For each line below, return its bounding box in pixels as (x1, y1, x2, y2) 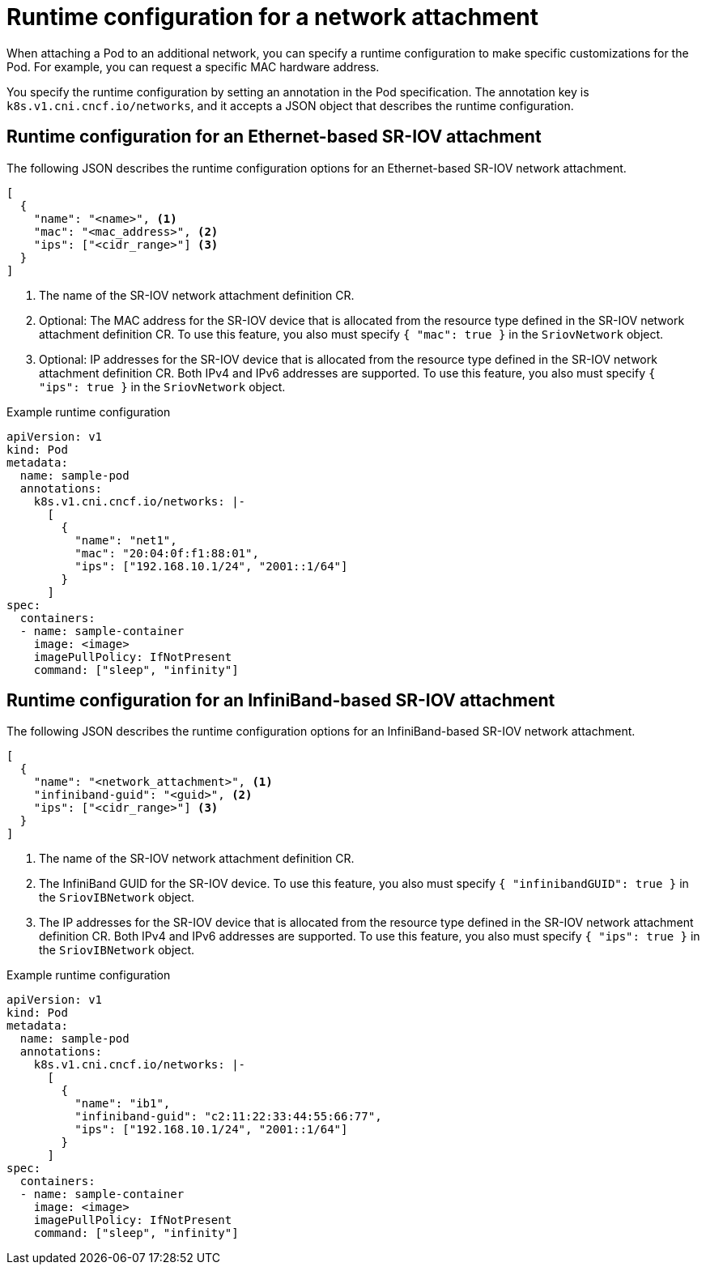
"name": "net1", (74, 533, 177, 547)
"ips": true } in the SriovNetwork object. (39, 379, 286, 394)
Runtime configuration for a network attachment (6, 3, 539, 31)
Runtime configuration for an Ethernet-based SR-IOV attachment (6, 126, 542, 147)
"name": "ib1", (74, 1097, 171, 1111)
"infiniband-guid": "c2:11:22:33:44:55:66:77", (74, 1110, 382, 1124)
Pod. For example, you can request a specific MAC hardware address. (6, 59, 380, 74)
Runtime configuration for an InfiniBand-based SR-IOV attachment (6, 690, 555, 711)
